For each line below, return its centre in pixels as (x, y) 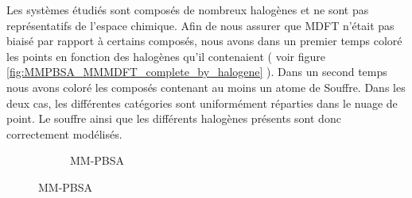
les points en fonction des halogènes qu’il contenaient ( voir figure (166, 56)
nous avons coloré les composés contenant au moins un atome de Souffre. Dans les (206, 87)
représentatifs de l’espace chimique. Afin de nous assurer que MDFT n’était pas (200, 25)
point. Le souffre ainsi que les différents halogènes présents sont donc (174, 118)
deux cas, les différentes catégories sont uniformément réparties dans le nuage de (202, 103)
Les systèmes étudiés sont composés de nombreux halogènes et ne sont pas (188, 10)
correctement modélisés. (64, 133)
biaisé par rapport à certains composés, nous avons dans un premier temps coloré (204, 41)
